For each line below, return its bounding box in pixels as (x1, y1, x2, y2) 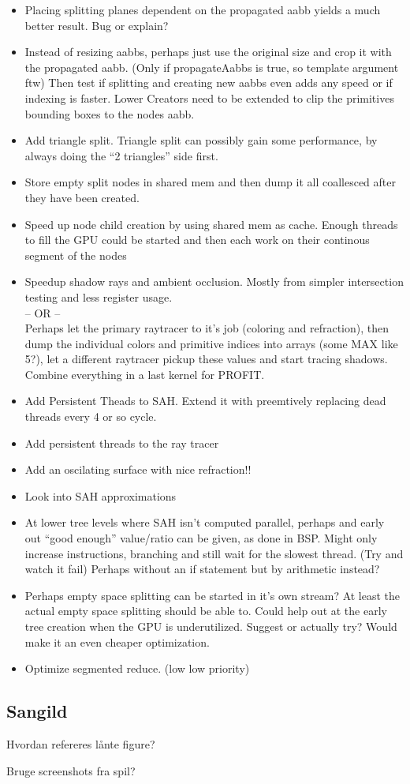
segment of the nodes (24, 246, 127, 263)
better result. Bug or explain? (24, 17, 169, 33)
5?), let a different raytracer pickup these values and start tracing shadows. (24, 351, 388, 367)
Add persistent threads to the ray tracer (24, 434, 219, 451)
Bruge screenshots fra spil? (6, 762, 136, 778)
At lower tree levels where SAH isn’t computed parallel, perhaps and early (24, 514, 385, 531)
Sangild (6, 699, 68, 723)
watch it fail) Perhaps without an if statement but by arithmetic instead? (24, 561, 380, 577)
